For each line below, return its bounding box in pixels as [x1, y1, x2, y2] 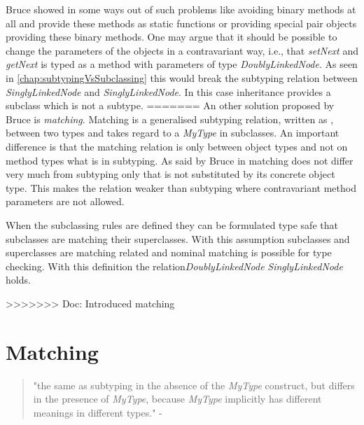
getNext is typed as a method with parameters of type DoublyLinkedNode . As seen [6, 57, 358, 71]
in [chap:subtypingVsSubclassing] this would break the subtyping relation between [6, 70, 358, 85]
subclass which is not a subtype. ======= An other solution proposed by [6, 98, 335, 113]
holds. [6, 272, 31, 287]
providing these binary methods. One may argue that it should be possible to [6, 29, 337, 44]
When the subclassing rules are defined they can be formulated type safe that [6, 217, 338, 232]
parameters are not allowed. [6, 194, 125, 209]
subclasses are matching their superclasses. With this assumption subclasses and [6, 231, 350, 246]
